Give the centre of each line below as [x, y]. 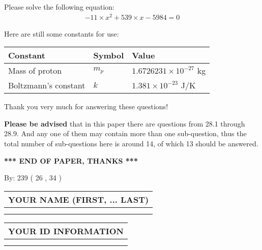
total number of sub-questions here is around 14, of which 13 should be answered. [131, 144]
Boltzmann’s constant [47, 85]
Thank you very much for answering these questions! [86, 106]
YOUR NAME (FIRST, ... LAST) [79, 199]
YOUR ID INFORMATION [66, 231]
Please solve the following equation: [59, 7]
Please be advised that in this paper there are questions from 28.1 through [125, 123]
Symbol [109, 55]
